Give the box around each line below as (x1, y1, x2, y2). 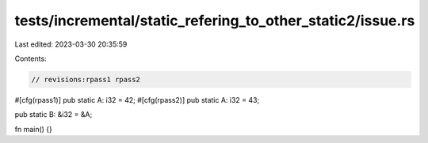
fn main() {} (14, 124, 53, 134)
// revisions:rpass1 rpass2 (31, 75, 140, 84)
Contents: (14, 54, 47, 63)
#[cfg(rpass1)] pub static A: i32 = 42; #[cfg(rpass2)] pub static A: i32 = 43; (14, 95, 260, 104)
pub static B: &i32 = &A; (14, 110, 93, 119)
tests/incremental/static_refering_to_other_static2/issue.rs (14, 12, 415, 29)
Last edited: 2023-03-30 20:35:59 (14, 40, 128, 49)
